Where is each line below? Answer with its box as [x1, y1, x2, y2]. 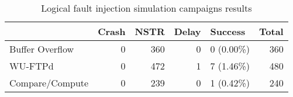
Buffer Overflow [9, 42, 74, 56]
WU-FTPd [9, 59, 54, 72]
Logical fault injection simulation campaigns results [41, 1, 252, 15]
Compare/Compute [9, 76, 89, 89]
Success [210, 25, 246, 38]
